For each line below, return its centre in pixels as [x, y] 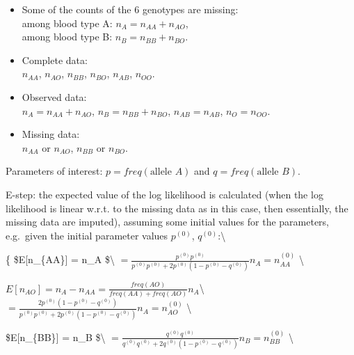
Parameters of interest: [54, 171]
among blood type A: [67, 23]
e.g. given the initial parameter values [87, 235]
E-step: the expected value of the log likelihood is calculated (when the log [164, 194]
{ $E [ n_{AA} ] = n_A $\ [60, 259]
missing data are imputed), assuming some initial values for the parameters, [168, 222]
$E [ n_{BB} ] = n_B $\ [56, 337]
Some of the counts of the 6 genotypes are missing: [130, 9]
